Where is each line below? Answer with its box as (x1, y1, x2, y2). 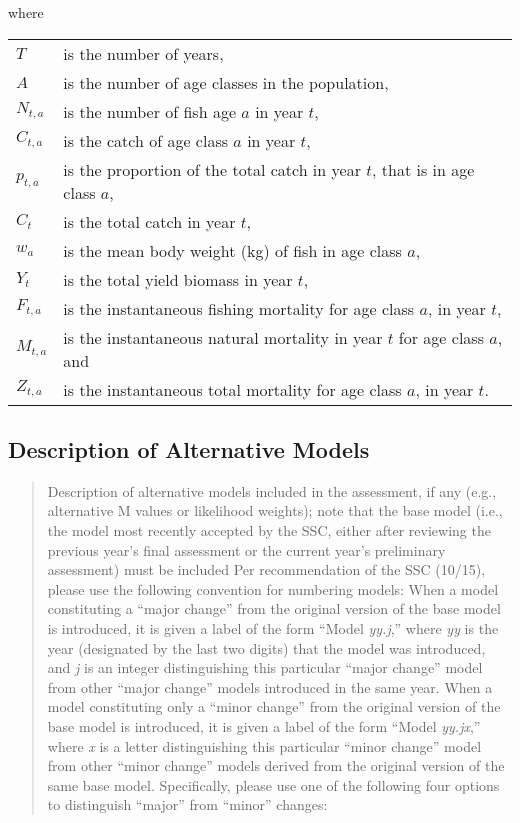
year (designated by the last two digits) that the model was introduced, (47, 637, 486, 658)
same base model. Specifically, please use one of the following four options (47, 774, 500, 795)
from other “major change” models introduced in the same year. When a (47, 676, 493, 697)
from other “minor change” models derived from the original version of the (47, 755, 505, 776)
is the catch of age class (63, 128, 229, 152)
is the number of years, (63, 41, 224, 65)
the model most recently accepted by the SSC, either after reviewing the (47, 519, 491, 540)
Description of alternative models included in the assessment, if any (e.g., (47, 480, 497, 501)
